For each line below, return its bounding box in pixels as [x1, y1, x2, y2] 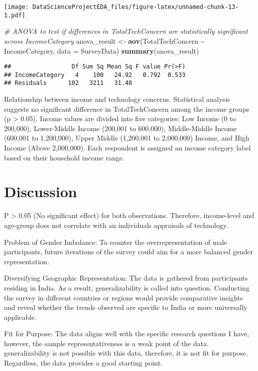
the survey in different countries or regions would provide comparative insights [4, 292, 243, 302]
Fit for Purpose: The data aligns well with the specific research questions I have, [4, 328, 249, 339]
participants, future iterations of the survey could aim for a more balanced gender [4, 246, 254, 257]
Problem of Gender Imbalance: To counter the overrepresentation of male [4, 236, 227, 247]
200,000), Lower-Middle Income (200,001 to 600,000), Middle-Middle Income [4, 123, 237, 133]
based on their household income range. [4, 152, 125, 162]
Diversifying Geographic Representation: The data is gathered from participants [4, 273, 248, 283]
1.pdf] [4, 11, 25, 19]
